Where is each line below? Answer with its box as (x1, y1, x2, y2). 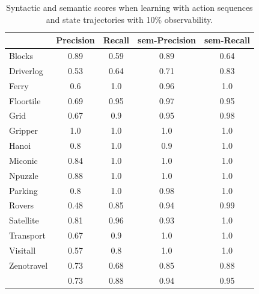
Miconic (9, 154, 38, 166)
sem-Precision (138, 34, 197, 46)
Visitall (9, 244, 36, 256)
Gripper (9, 124, 38, 137)
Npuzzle (9, 169, 38, 181)
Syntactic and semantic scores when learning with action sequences (6, 1, 253, 13)
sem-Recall (204, 34, 250, 46)
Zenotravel (9, 258, 48, 271)
